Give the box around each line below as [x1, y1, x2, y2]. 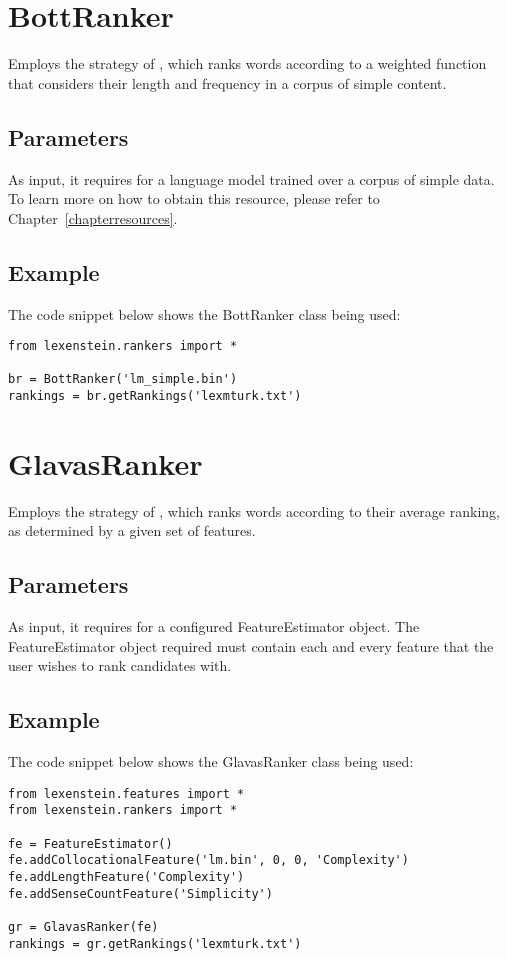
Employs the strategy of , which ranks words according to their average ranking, [8, 500, 500, 521]
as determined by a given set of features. [8, 520, 256, 541]
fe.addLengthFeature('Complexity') [8, 870, 245, 885]
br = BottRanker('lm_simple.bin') [8, 372, 238, 387]
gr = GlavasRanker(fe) [8, 920, 159, 935]
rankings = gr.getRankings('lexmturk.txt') [8, 936, 302, 951]
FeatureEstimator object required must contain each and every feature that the [8, 635, 494, 656]
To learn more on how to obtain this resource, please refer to [8, 188, 380, 209]
